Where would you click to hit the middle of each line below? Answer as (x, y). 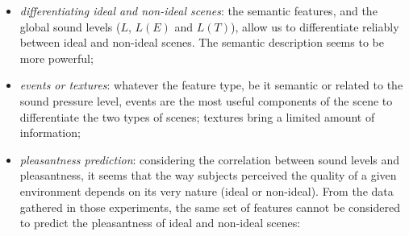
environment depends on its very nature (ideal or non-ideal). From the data (207, 190)
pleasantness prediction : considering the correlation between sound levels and (210, 159)
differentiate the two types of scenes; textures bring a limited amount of (197, 116)
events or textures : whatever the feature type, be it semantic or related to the (211, 85)
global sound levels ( (70, 26)
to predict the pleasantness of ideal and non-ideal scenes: (160, 223)
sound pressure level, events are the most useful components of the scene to (206, 100)
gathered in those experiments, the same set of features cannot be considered (210, 207)
